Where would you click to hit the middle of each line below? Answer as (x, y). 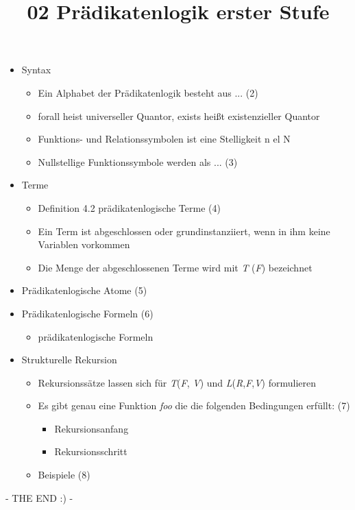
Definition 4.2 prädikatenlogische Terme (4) (129, 207)
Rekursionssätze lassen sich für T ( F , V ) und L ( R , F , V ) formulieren (177, 382)
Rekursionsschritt (91, 451)
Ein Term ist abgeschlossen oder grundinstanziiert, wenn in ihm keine (184, 231)
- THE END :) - (39, 497)
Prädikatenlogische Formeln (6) (87, 313)
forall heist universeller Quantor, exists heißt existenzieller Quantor (179, 116)
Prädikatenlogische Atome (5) (84, 290)
